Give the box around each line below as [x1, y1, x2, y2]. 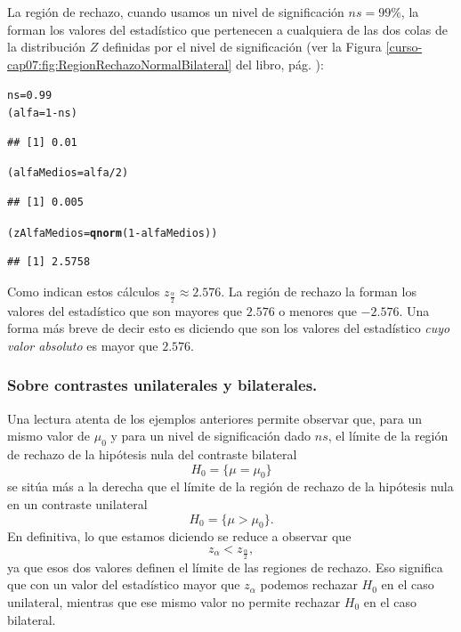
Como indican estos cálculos [7, 281, 160, 300]
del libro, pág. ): [235, 54, 324, 73]
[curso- [385, 37, 423, 56]
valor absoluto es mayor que [7, 336, 158, 354]
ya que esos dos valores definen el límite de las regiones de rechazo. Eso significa [7, 557, 443, 576]
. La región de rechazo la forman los [221, 281, 417, 300]
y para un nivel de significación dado [110, 426, 311, 445]
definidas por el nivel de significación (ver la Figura [101, 37, 382, 56]
